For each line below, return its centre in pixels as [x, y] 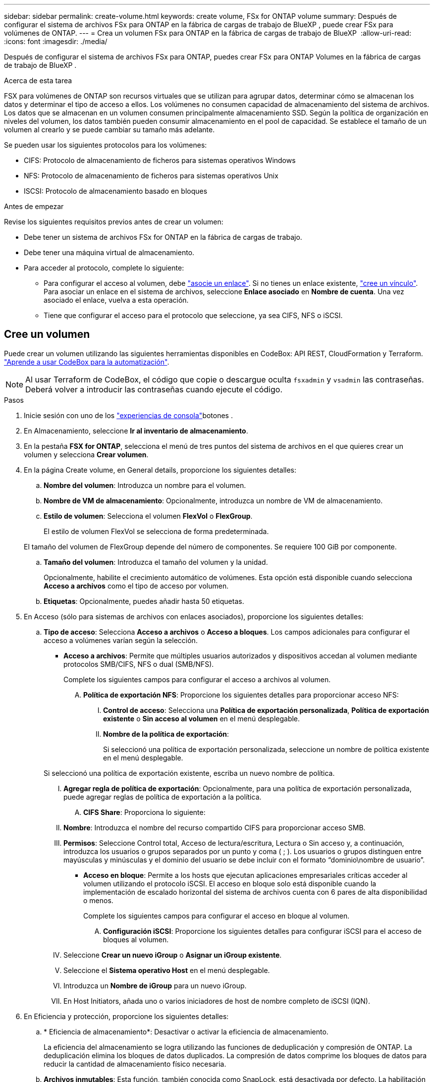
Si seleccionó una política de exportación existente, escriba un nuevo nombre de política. [189, 773]
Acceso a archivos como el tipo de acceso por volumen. [136, 586]
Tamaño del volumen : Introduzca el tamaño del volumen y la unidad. [156, 562]
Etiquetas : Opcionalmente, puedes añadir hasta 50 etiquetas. [144, 601]
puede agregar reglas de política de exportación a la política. [163, 797]
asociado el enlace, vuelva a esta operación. [116, 300]
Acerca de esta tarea [38, 81]
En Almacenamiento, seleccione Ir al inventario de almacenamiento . [136, 431]
